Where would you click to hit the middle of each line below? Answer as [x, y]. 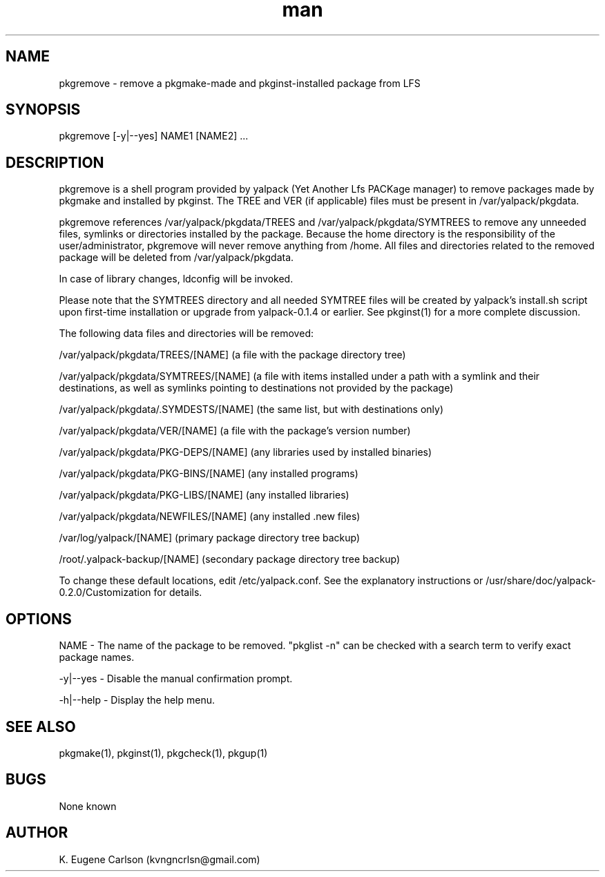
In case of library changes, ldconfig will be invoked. [176, 279]
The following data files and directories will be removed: [186, 334]
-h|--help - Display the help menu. [137, 700]
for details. [178, 592]
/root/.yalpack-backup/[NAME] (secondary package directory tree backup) [230, 559]
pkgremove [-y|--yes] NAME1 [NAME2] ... [154, 136]
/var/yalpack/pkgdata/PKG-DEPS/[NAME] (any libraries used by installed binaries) [246, 452]
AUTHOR [37, 833]
